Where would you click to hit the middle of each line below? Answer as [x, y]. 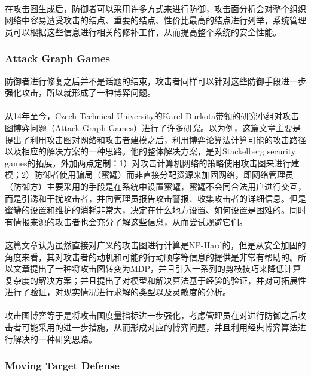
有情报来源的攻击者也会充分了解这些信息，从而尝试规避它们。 [126, 221]
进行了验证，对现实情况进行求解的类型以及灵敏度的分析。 [118, 292]
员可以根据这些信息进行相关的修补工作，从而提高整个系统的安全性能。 [143, 31]
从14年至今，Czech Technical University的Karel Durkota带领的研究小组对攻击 [152, 116]
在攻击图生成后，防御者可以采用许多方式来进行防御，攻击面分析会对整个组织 [155, 8]
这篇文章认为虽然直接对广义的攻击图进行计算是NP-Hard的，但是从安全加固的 [155, 245]
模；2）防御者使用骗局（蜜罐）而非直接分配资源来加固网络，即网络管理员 [149, 175]
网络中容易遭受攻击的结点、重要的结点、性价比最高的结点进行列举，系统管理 [155, 20]
